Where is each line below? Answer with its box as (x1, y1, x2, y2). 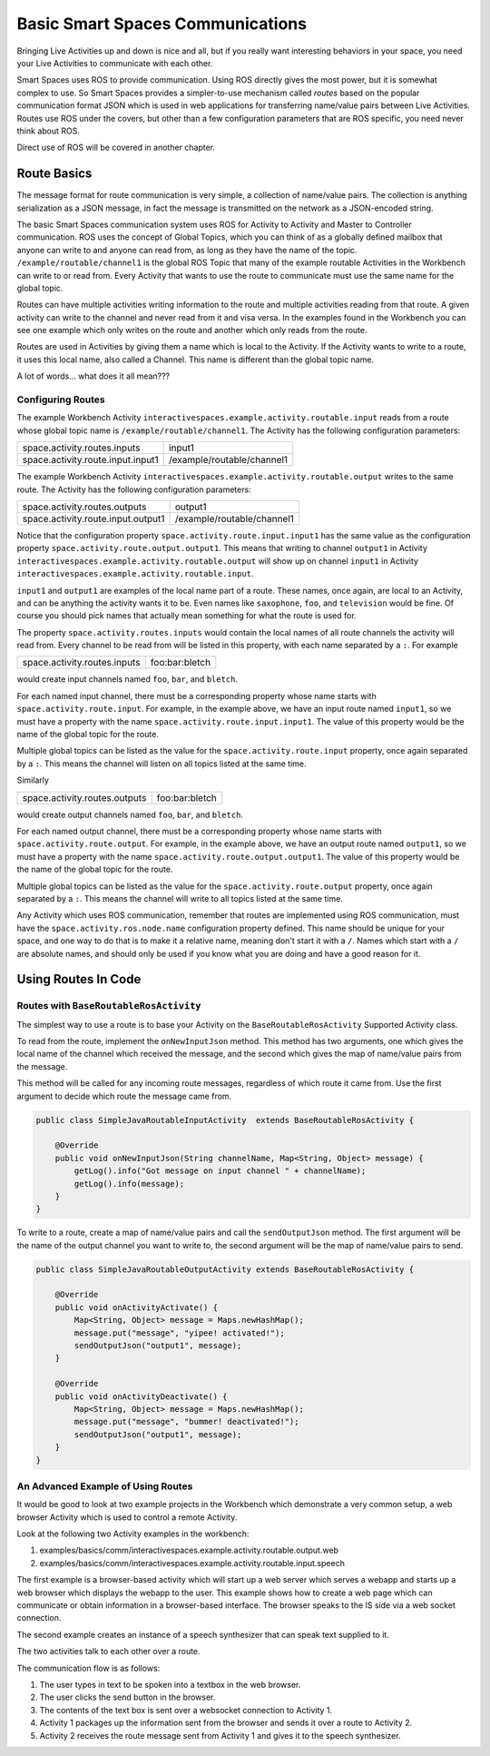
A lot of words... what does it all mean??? (16, 370, 171, 381)
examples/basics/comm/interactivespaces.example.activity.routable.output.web (39, 1544, 339, 1556)
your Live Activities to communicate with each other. (16, 57, 213, 68)
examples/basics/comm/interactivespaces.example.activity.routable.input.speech (39, 1557, 345, 1568)
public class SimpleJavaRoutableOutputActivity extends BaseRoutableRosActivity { (35, 1264, 415, 1275)
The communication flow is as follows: (16, 1662, 161, 1673)
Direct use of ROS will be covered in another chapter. (16, 142, 216, 153)
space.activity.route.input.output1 (22, 512, 165, 525)
